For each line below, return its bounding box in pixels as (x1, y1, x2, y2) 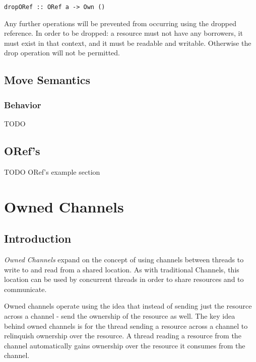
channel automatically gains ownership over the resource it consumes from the (4, 340, 245, 350)
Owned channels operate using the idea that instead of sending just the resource (4, 301, 252, 311)
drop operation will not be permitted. (4, 47, 120, 58)
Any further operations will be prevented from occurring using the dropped (4, 18, 236, 28)
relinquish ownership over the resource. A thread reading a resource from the (4, 330, 241, 341)
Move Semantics (4, 72, 90, 88)
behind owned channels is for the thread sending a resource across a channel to (4, 320, 248, 331)
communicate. (4, 283, 47, 294)
